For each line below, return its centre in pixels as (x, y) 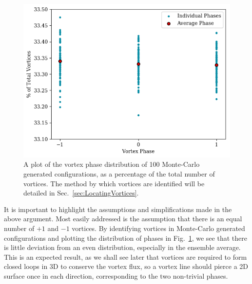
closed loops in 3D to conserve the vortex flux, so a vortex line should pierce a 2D (126, 266)
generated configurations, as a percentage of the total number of (119, 174)
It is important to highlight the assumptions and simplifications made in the (118, 209)
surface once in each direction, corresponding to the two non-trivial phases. (116, 275)
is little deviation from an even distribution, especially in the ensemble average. (122, 247)
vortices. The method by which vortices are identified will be (114, 183)
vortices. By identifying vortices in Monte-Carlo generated (158, 228)
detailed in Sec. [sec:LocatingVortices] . (81, 193)
